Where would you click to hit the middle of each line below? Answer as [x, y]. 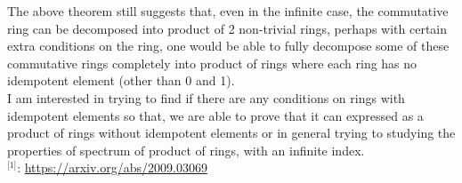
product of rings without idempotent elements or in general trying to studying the [231, 133]
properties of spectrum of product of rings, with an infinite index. [186, 150]
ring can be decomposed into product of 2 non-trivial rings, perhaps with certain [227, 28]
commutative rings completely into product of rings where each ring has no [212, 63]
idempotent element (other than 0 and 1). [121, 80]
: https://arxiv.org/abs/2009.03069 [112, 167]
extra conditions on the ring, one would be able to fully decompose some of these [228, 46]
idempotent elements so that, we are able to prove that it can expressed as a [215, 115]
